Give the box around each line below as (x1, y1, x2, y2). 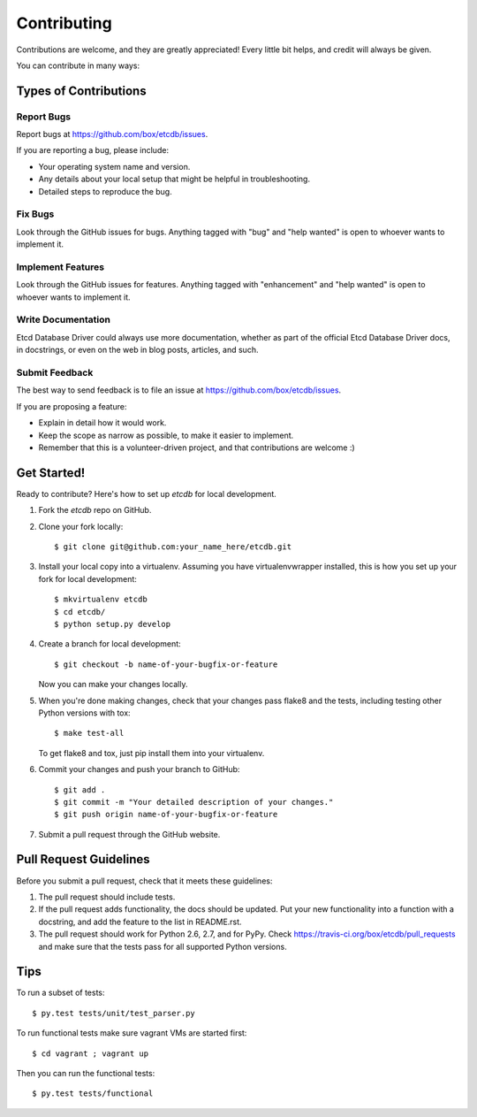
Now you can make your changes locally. (38, 679, 188, 690)
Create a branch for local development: (38, 639, 181, 649)
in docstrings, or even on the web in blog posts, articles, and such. (16, 345, 259, 356)
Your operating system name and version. (38, 161, 191, 172)
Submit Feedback (16, 367, 94, 379)
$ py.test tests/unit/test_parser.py (32, 1008, 196, 1018)
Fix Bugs (16, 208, 55, 220)
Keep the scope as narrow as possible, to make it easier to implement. (38, 430, 294, 440)
